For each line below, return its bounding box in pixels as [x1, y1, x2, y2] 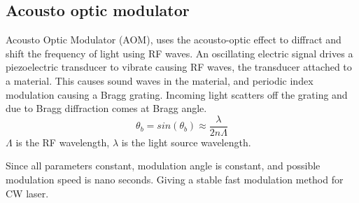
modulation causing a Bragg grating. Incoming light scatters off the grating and [6, 87, 348, 101]
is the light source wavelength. [121, 134, 251, 149]
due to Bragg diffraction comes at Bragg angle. [6, 101, 207, 115]
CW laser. [6, 185, 49, 200]
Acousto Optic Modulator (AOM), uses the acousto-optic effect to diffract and [6, 32, 342, 47]
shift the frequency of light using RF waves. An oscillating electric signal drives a [6, 45, 353, 60]
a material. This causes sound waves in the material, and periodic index [6, 73, 314, 87]
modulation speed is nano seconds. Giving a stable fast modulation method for [6, 172, 344, 187]
